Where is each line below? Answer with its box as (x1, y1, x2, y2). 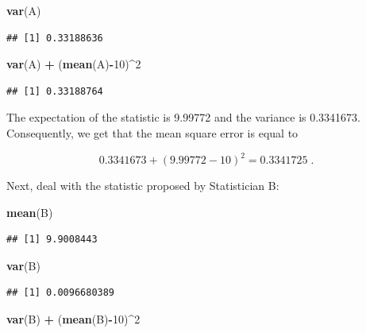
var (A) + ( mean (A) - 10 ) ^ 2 (6, 56, 141, 72)
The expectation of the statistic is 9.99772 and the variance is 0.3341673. (6, 109, 360, 126)
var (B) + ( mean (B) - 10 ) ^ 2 (6, 311, 141, 327)
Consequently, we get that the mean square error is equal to (6, 124, 299, 141)
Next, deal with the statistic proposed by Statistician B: (6, 177, 279, 194)
